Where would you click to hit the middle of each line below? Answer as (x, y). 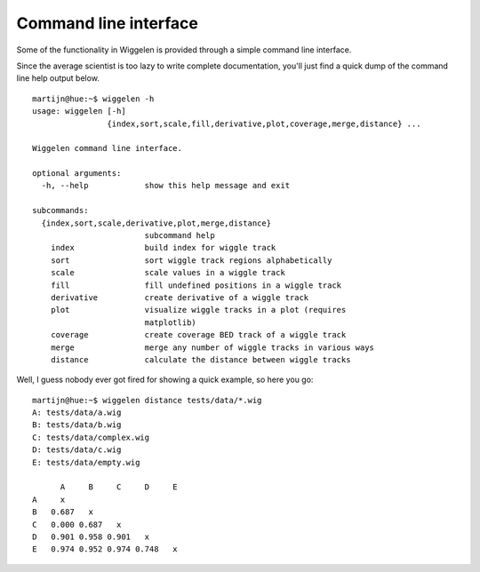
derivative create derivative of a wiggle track (180, 297)
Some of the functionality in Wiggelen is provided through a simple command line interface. (184, 50)
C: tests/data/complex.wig (91, 437)
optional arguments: (77, 174)
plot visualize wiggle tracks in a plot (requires (198, 310)
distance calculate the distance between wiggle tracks (200, 359)
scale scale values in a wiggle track (168, 273)
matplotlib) (171, 322)
